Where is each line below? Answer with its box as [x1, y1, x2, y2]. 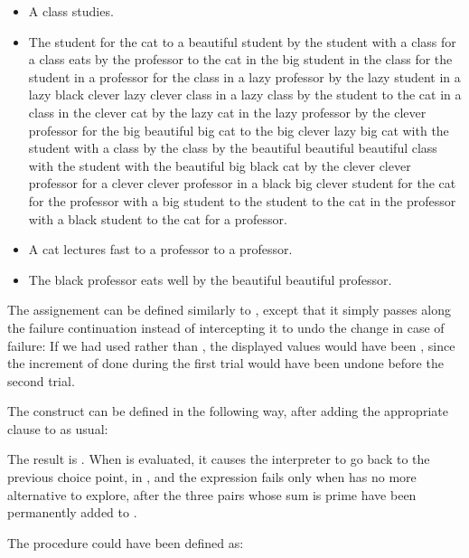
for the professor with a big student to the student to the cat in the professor [28, 191, 456, 210]
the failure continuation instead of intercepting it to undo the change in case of [7, 317, 445, 336]
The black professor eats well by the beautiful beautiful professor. [28, 270, 392, 288]
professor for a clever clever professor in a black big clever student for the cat [28, 174, 456, 193]
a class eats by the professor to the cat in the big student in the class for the [28, 50, 453, 69]
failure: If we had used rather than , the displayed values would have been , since [7, 336, 455, 355]
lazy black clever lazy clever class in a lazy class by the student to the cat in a [28, 85, 462, 104]
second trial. [7, 371, 75, 390]
